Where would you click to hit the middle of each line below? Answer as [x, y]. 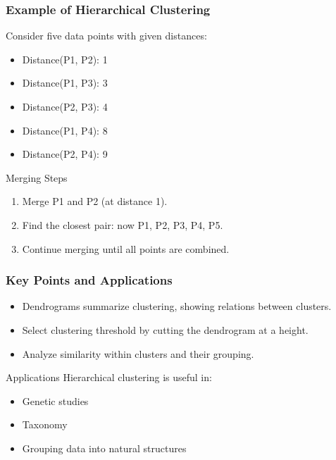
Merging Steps [37, 177]
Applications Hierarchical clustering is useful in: [109, 377]
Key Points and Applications [89, 280]
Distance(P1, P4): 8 [65, 130]
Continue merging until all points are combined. [126, 248]
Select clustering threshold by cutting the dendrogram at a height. [165, 329]
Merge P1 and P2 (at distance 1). [95, 201]
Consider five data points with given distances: [106, 36]
